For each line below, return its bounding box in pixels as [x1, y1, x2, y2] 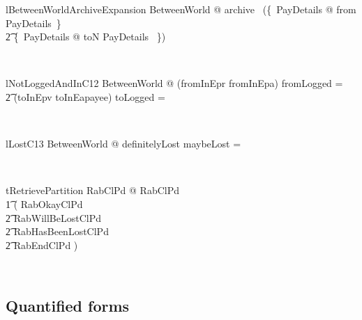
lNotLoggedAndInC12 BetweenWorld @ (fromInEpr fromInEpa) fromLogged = [6, 76, 343, 90]
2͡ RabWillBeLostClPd [6, 210, 101, 225]
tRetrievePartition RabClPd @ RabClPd [6, 183, 180, 198]
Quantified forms [6, 295, 130, 317]
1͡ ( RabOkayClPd [6, 196, 83, 211]
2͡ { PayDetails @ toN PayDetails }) [6, 29, 166, 44]
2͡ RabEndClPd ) [6, 237, 78, 252]
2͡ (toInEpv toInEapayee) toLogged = [6, 89, 165, 104]
